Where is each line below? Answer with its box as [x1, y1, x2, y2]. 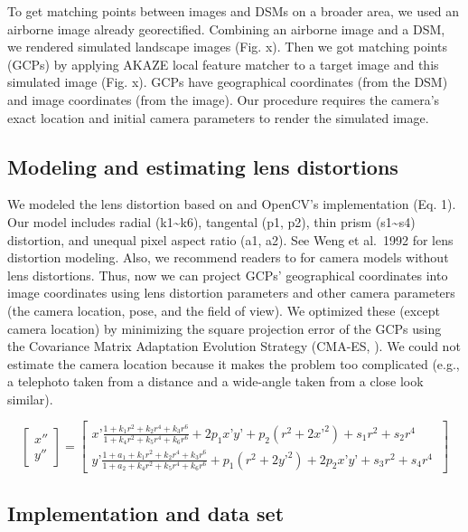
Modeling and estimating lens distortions [7, 152, 398, 180]
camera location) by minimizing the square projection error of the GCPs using [7, 318, 442, 337]
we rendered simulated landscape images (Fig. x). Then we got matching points [7, 37, 448, 56]
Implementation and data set [7, 499, 285, 527]
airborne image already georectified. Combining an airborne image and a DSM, [7, 19, 445, 38]
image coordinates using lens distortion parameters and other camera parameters [7, 283, 455, 302]
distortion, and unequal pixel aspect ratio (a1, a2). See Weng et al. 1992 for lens [7, 230, 454, 249]
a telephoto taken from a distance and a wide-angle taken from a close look [7, 372, 424, 391]
